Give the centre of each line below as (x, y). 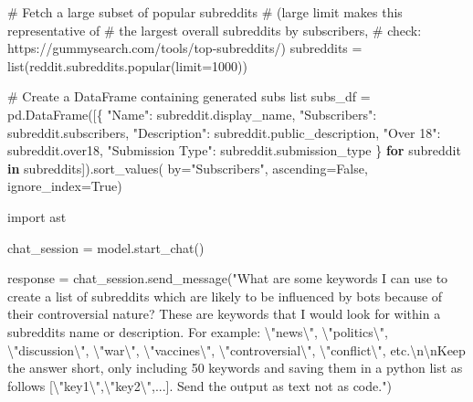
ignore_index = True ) (65, 186)
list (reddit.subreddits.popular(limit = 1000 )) (127, 65)
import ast (37, 216)
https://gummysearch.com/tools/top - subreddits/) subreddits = (185, 48)
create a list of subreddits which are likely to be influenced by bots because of (225, 296)
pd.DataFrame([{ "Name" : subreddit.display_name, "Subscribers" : (192, 114)
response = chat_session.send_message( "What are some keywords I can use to (228, 278)
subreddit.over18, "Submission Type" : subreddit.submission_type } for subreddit (234, 150)
